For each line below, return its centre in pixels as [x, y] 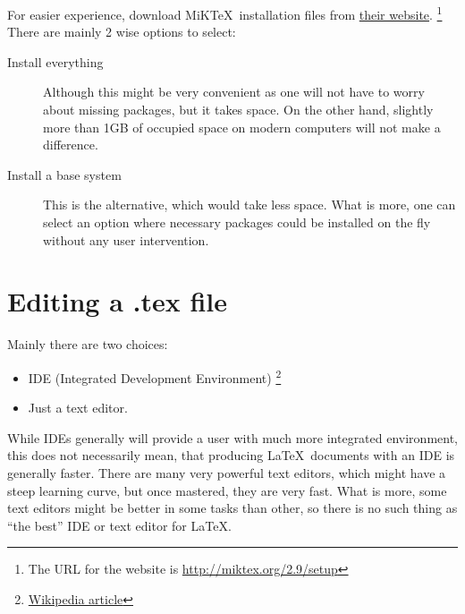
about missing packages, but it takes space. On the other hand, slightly [238, 110]
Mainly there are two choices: [88, 344]
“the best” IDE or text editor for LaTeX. [119, 525]
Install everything [55, 61]
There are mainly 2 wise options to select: [122, 32]
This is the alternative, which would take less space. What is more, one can [249, 205]
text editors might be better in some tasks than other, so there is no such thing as [232, 508]
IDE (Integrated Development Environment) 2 [155, 376]
